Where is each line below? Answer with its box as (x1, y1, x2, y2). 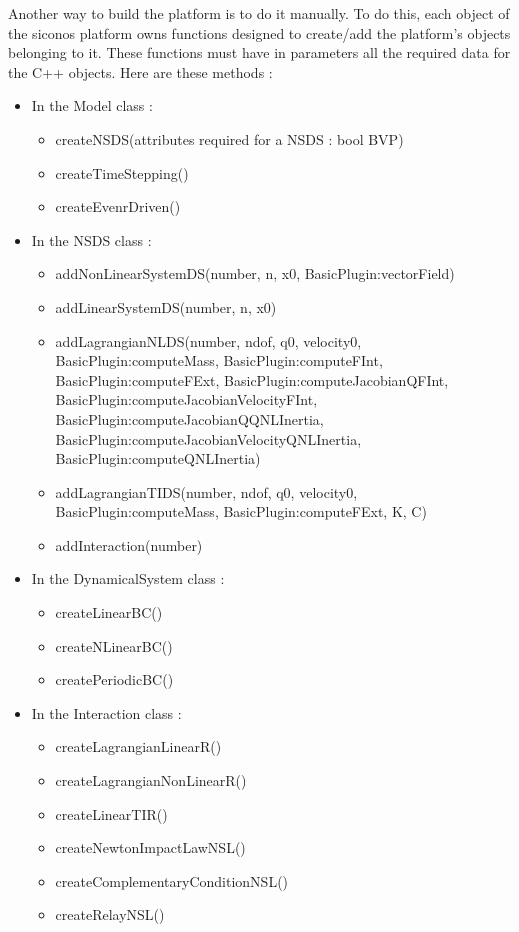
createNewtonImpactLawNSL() (55, 837, 246, 858)
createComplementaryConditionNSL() (55, 870, 289, 891)
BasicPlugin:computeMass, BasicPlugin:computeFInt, (55, 350, 383, 371)
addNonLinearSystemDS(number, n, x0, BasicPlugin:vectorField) (55, 263, 455, 284)
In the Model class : (31, 95, 153, 116)
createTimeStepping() (55, 162, 189, 183)
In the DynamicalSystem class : (31, 568, 225, 589)
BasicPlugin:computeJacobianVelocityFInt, (55, 389, 318, 410)
